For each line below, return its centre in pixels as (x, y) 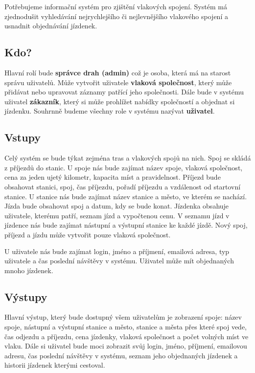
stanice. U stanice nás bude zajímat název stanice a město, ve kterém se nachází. (126, 196)
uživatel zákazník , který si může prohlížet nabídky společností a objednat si (120, 101)
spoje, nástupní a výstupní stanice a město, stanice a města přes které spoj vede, (126, 327)
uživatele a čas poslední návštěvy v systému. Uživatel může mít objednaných (119, 261)
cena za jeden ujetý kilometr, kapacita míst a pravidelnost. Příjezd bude (113, 177)
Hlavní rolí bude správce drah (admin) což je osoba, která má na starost (118, 72)
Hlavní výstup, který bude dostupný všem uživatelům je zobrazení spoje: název (123, 317)
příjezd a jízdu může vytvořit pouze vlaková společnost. (88, 234)
